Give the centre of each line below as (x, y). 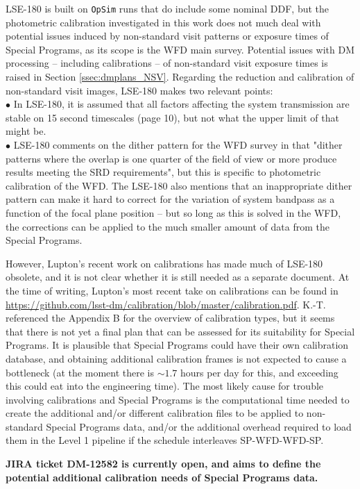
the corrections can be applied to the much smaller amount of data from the (168, 226)
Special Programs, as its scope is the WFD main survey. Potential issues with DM (180, 49)
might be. (26, 131)
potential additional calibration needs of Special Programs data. (162, 477)
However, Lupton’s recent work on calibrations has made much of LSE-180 (164, 263)
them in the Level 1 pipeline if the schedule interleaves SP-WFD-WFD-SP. (165, 440)
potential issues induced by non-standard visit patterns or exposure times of (167, 36)
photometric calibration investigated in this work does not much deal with (163, 22)
